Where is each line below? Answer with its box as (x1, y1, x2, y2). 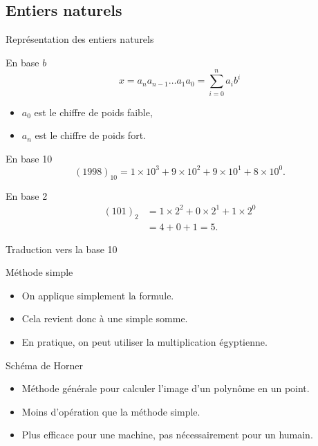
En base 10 (6, 151, 53, 165)
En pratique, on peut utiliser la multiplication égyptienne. (21, 334, 268, 349)
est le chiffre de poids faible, (34, 104, 153, 119)
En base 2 (6, 188, 48, 203)
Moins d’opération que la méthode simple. (21, 404, 200, 418)
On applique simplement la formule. (21, 288, 174, 302)
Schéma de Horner (6, 357, 84, 372)
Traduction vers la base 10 (6, 241, 118, 256)
